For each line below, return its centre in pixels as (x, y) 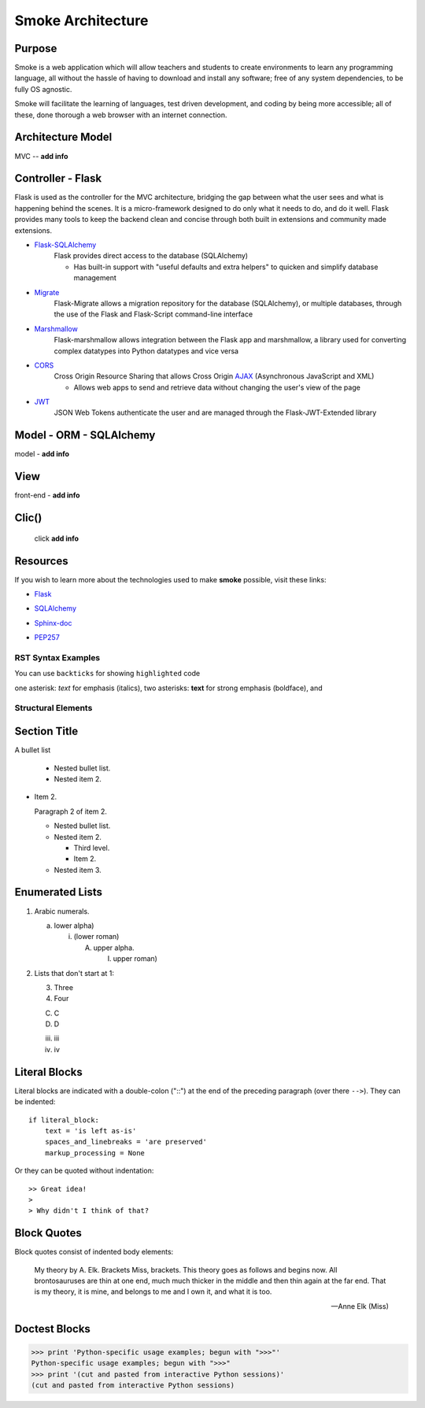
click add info (56, 538)
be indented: (35, 1102)
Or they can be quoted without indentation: (84, 1171)
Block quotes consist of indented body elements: (94, 1252)
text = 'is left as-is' (91, 1131)
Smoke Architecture (81, 20)
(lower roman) (96, 937)
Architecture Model (63, 137)
